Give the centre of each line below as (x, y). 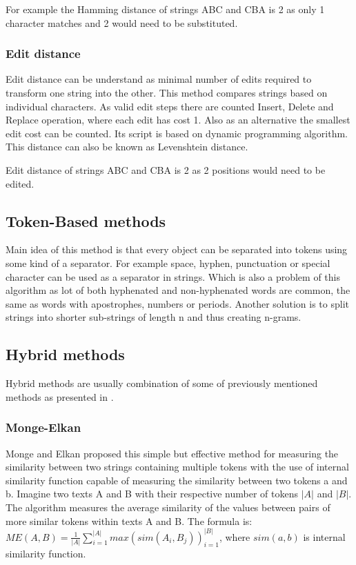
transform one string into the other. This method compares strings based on (167, 92)
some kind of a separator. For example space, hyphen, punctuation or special (168, 262)
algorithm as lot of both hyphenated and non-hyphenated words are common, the (178, 290)
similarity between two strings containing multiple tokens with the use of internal (177, 467)
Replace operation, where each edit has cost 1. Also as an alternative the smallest (178, 120)
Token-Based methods (86, 220)
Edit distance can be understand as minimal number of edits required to (159, 79)
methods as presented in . (60, 396)
